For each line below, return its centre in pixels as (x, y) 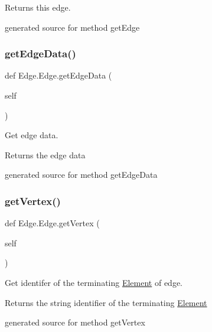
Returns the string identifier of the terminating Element (106, 302)
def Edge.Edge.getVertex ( (52, 223)
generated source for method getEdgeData (81, 175)
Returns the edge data (45, 154)
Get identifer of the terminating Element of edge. (94, 282)
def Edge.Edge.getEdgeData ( (58, 75)
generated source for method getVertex (75, 322)
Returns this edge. (38, 7)
